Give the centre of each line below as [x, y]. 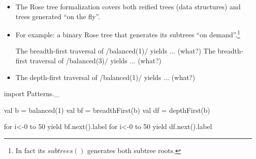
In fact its [30, 150]
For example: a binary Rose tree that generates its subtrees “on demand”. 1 [128, 34]
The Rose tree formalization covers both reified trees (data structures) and [128, 6]
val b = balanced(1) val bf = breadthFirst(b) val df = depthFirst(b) [107, 110]
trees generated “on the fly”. [58, 16]
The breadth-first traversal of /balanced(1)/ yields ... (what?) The [115, 51]
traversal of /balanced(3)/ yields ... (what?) [96, 61]
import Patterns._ [32, 93]
